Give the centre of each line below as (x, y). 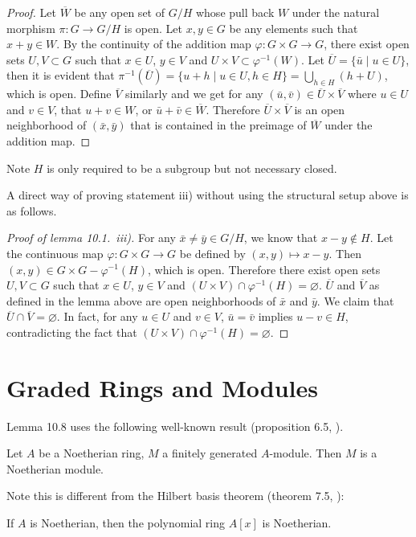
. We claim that (355, 300)
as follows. (32, 210)
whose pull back (235, 12)
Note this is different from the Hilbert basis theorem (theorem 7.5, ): (175, 496)
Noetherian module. (55, 468)
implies (275, 316)
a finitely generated (210, 453)
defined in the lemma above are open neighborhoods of (141, 300)
